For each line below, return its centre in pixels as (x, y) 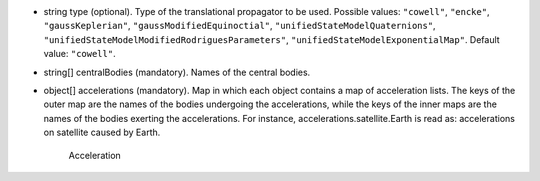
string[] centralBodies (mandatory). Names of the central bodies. (177, 72)
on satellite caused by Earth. (102, 132)
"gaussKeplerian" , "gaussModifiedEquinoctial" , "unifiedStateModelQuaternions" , (239, 26)
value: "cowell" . (79, 54)
